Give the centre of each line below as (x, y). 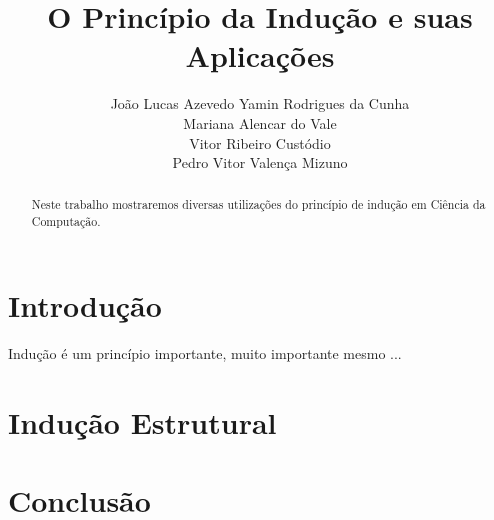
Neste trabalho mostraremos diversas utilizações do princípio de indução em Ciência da (258, 204)
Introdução (85, 304)
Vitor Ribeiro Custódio (260, 142)
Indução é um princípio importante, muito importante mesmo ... (205, 352)
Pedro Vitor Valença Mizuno (260, 162)
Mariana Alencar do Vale (260, 122)
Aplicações (260, 55)
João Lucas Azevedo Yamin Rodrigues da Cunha (260, 103)
